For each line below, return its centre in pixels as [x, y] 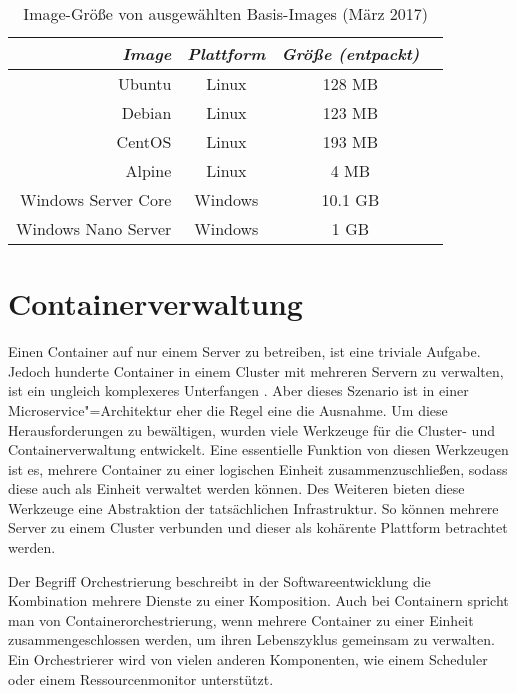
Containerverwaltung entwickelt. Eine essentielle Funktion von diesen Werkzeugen [258, 449]
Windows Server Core [95, 199]
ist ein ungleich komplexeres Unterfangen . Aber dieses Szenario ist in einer [238, 390]
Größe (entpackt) [350, 53]
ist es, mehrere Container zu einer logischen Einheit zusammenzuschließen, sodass [258, 468]
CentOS [144, 141]
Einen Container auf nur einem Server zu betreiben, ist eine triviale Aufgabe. [244, 351]
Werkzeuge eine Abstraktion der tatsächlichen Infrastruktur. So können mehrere [253, 507]
